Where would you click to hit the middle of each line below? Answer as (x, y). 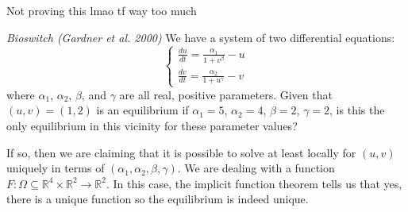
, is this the (357, 110)
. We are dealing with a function (256, 168)
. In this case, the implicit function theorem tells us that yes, (254, 183)
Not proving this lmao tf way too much (102, 10)
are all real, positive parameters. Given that (226, 94)
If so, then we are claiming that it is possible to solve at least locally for (181, 152)
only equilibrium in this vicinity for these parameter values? (152, 125)
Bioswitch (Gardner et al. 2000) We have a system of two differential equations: (201, 37)
